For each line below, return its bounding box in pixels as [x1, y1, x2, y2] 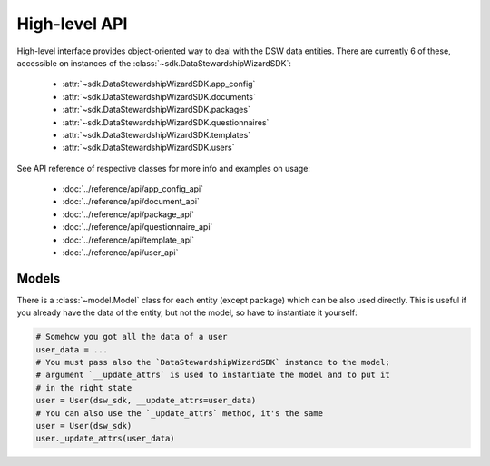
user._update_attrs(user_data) [35, 433, 176, 444]
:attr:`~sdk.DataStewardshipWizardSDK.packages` [62, 104, 251, 115]
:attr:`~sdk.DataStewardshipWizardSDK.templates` [62, 129, 251, 140]
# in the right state [35, 382, 132, 392]
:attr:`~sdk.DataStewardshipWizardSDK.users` [62, 142, 235, 154]
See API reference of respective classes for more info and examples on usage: [16, 163, 310, 174]
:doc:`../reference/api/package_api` [62, 209, 194, 220]
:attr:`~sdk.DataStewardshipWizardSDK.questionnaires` [62, 116, 269, 127]
